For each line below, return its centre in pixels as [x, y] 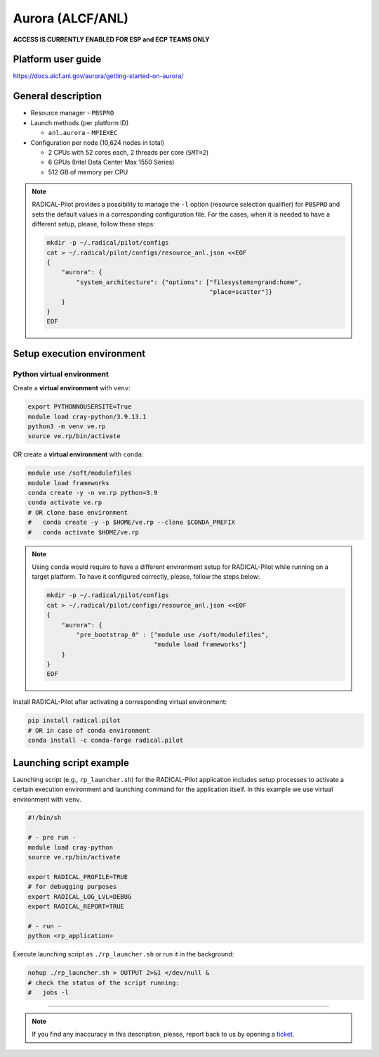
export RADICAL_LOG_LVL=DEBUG [80, 896]
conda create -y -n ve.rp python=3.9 [93, 493]
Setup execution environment [79, 353]
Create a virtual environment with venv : [72, 388]
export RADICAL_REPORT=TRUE [76, 906]
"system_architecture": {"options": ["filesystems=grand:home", [189, 282]
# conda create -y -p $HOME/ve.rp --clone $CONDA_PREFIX [131, 523]
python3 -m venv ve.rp [67, 426]
